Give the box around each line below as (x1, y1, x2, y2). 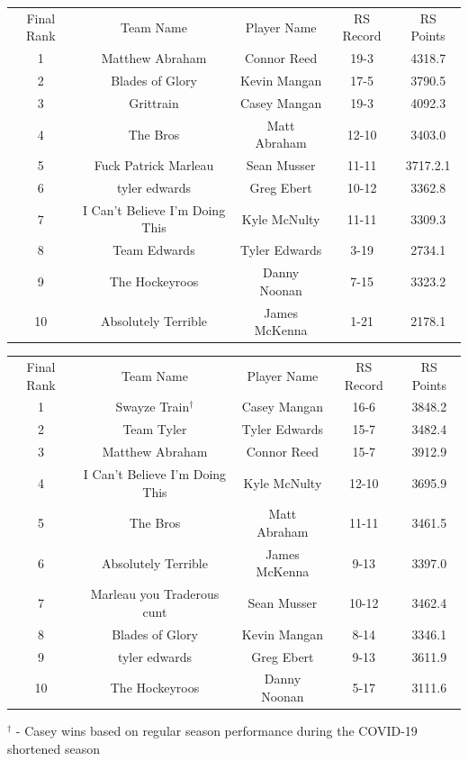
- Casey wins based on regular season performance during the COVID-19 (15, 721, 418, 740)
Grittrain (129, 93, 179, 112)
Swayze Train (115, 397, 190, 416)
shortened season (7, 738, 100, 757)
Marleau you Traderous (90, 584, 220, 603)
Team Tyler (122, 420, 187, 439)
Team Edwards (112, 240, 195, 259)
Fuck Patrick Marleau (94, 156, 214, 175)
